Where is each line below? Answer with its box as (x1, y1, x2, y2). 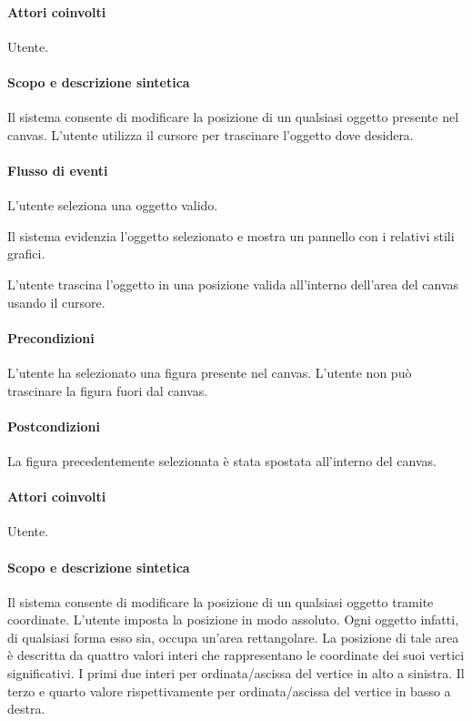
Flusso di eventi (7, 160, 108, 179)
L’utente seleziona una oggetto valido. (7, 196, 218, 215)
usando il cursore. (7, 292, 105, 311)
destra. (7, 699, 45, 718)
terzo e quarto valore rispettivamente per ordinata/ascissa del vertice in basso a (7, 681, 451, 700)
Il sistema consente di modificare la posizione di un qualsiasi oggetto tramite (7, 592, 434, 611)
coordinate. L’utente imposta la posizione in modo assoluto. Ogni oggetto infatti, (7, 610, 459, 629)
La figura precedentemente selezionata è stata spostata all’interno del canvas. (7, 451, 437, 470)
